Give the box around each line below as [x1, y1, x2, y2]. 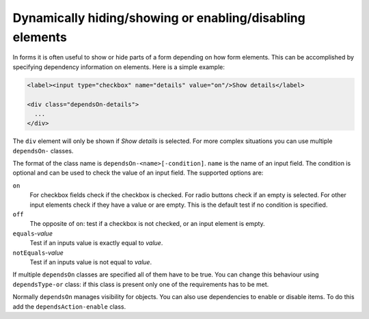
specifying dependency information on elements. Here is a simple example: [12, 62, 225, 71]
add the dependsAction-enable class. [12, 302, 126, 311]
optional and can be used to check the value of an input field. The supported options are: [12, 168, 264, 177]
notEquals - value [12, 248, 64, 257]
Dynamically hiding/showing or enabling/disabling [12, 10, 305, 25]
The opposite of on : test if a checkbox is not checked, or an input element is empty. [29, 220, 266, 228]
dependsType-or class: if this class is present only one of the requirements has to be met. [12, 280, 269, 288]
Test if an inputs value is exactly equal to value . [29, 239, 163, 247]
